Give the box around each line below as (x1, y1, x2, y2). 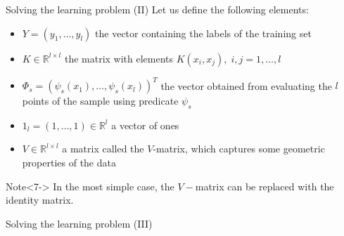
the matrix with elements (64, 51, 174, 65)
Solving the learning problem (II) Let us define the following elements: (6, 2, 309, 16)
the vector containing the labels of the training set (95, 25, 312, 40)
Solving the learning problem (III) (6, 216, 153, 230)
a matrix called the (62, 141, 144, 156)
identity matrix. (6, 192, 74, 207)
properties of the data (22, 155, 116, 170)
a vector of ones (111, 117, 179, 132)
